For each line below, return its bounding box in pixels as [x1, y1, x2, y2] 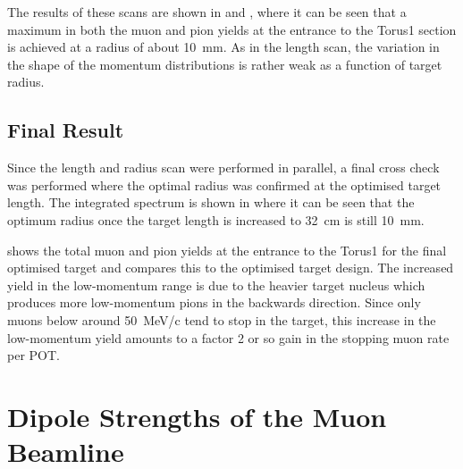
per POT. [7, 346, 60, 364]
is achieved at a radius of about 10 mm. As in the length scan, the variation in [7, 38, 440, 56]
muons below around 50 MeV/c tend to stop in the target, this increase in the [7, 310, 436, 329]
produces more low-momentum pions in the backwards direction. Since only [7, 293, 421, 312]
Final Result [7, 116, 124, 144]
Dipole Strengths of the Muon [7, 398, 387, 434]
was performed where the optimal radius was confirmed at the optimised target [7, 175, 442, 194]
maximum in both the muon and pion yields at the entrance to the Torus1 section [7, 20, 457, 38]
